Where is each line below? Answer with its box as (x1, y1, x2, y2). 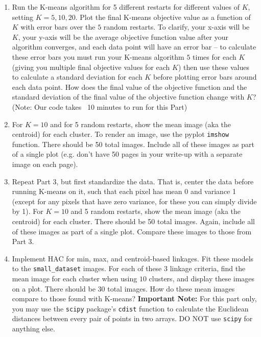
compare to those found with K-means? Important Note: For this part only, (12, 293, 257, 304)
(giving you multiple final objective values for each (12, 61, 170, 72)
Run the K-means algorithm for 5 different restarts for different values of (12, 2, 240, 12)
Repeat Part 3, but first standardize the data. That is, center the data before (12, 176, 254, 186)
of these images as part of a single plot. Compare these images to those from (12, 226, 252, 236)
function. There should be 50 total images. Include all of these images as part (12, 138, 254, 149)
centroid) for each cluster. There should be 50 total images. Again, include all (12, 215, 255, 226)
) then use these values (178, 61, 249, 72)
